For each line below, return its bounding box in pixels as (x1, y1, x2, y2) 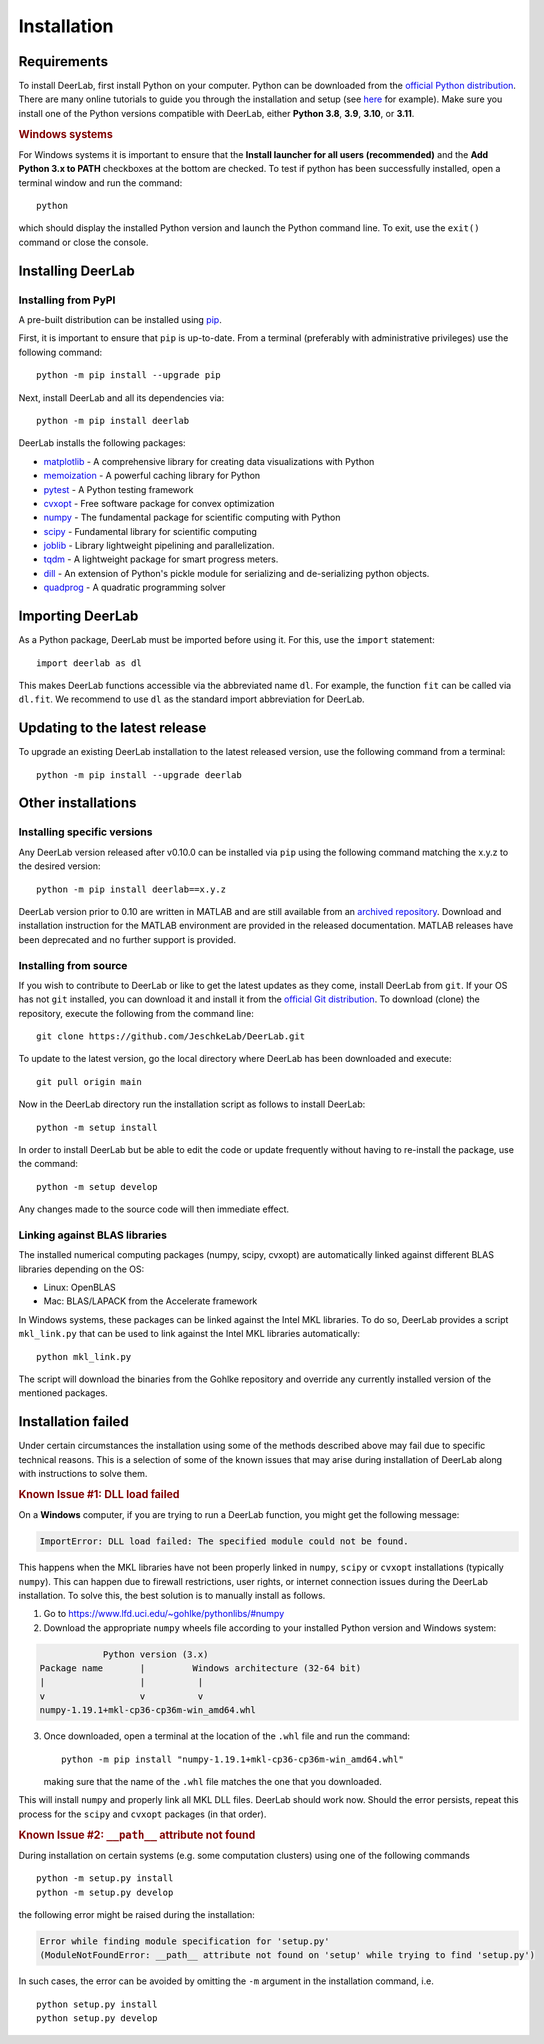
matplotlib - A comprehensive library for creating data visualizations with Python (43, 455, 375, 467)
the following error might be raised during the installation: (18, 1909, 255, 1921)
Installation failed (18, 1413, 129, 1430)
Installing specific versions (18, 825, 153, 839)
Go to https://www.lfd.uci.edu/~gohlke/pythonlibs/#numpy (43, 1608, 285, 1620)
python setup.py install (36, 1998, 158, 2010)
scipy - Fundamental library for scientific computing (43, 525, 257, 537)
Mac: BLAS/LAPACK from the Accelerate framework (43, 1295, 258, 1307)
